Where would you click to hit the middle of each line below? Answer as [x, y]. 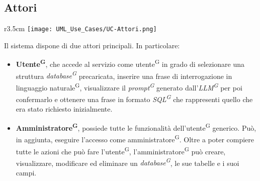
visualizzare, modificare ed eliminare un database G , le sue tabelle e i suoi [127, 162]
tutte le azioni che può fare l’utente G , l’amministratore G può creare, [121, 150]
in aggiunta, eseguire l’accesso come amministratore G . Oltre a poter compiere [135, 139]
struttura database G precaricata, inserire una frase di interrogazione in [124, 75]
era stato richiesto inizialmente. [64, 109]
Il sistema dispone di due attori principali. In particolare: [92, 45]
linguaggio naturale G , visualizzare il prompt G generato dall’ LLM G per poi [129, 86]
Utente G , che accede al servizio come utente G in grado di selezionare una [130, 63]
